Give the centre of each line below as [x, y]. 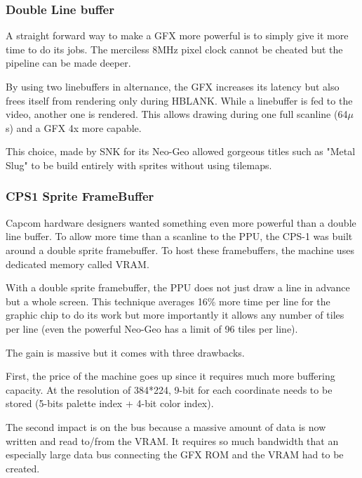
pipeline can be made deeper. [68, 63]
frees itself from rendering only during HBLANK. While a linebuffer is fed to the [179, 100]
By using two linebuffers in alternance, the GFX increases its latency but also [173, 86]
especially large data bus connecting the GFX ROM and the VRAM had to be [175, 454]
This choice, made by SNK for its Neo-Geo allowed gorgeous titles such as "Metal [181, 151]
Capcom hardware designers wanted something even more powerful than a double [181, 222]
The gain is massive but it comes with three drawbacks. [125, 352]
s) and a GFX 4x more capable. [74, 127]
